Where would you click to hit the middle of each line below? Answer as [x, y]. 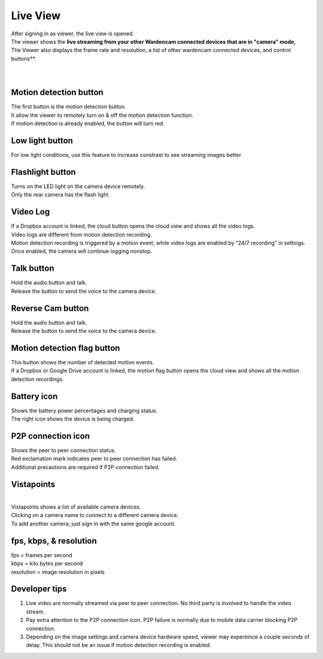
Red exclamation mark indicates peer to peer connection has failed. [94, 459]
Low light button [42, 140]
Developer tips [39, 589]
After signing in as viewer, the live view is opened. [73, 34]
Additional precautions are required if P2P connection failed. [86, 467]
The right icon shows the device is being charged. [73, 419]
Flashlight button [43, 172]
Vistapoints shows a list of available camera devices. [76, 507]
